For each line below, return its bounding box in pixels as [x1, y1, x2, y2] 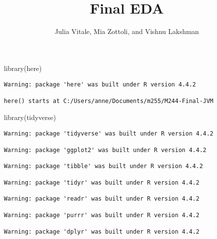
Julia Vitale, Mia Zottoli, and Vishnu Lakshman [55, 26, 199, 36]
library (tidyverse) [4, 112, 56, 122]
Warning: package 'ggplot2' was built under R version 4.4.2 [4, 146, 207, 154]
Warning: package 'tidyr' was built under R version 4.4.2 [4, 179, 199, 186]
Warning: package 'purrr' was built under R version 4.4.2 [4, 212, 199, 219]
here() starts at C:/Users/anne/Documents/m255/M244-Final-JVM [4, 97, 214, 104]
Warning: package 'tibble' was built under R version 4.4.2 [4, 163, 203, 170]
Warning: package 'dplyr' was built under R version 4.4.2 [4, 228, 199, 235]
